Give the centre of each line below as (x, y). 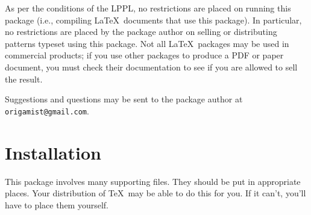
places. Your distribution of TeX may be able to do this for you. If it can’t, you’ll (155, 193)
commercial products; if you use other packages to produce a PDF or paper (144, 55)
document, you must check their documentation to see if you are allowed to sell (151, 67)
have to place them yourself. (57, 204)
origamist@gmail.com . (47, 111)
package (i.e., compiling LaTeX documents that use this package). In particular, (153, 20)
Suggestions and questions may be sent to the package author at (124, 99)
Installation (53, 152)
